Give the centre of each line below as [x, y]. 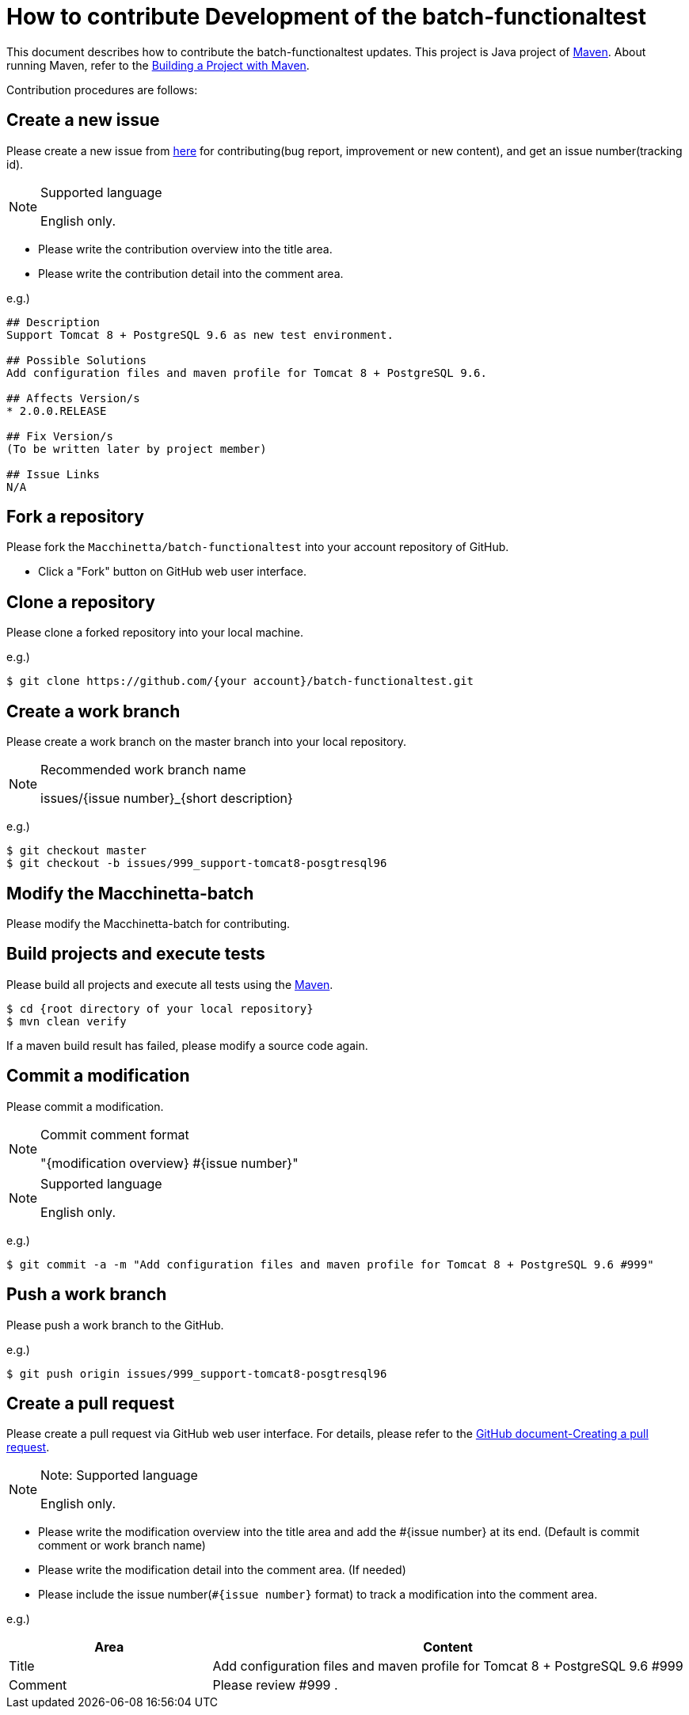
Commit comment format [115, 1134]
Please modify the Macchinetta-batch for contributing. [148, 923]
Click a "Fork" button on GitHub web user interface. [173, 572]
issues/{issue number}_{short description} [167, 799]
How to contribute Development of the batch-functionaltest [327, 17]
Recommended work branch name [143, 770]
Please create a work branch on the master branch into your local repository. [207, 742]
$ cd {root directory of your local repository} [160, 1008]
